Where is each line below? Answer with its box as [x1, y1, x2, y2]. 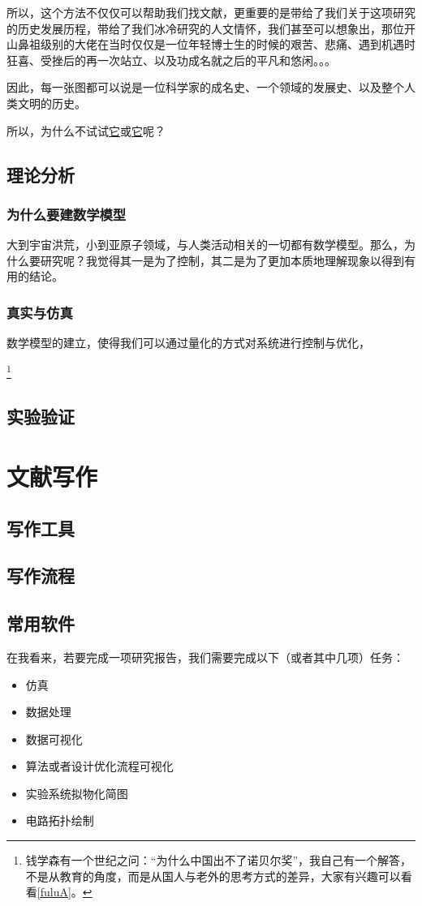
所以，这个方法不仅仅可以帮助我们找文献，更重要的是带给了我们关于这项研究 [6, 4, 416, 20]
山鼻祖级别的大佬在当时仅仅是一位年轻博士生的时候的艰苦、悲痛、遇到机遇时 [6, 36, 416, 53]
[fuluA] [37, 883, 71, 900]
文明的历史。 [17, 94, 86, 111]
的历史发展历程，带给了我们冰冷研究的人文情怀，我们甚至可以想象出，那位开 [6, 19, 416, 36]
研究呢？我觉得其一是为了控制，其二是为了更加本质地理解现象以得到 [40, 251, 404, 268]
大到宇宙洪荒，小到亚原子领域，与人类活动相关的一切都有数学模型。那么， [6, 236, 404, 253]
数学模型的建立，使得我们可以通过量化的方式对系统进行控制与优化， [6, 334, 370, 351]
